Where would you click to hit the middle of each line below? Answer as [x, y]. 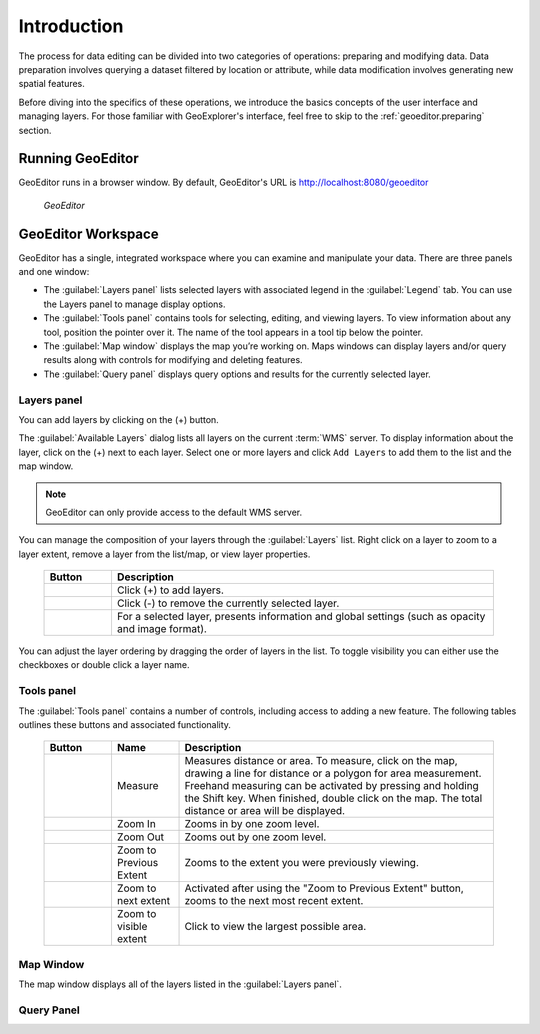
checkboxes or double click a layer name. [104, 665]
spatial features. [51, 84]
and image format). [161, 629]
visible [132, 927]
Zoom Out [140, 837]
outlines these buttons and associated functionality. [125, 725]
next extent [143, 901]
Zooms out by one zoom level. [255, 837]
